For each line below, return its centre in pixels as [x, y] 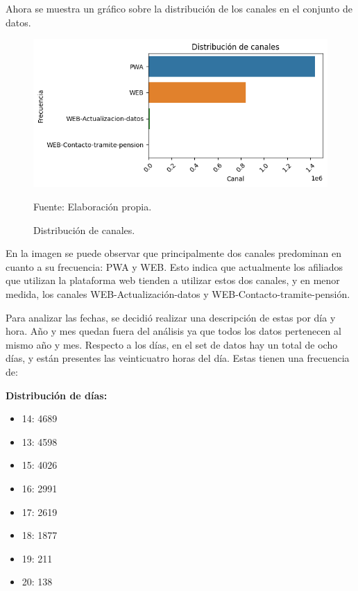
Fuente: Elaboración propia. [93, 207]
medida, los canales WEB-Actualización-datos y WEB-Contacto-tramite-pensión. [178, 294]
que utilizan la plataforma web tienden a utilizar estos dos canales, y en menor [173, 280]
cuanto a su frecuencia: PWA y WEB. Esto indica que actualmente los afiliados [174, 266]
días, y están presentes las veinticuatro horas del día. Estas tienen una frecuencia [178, 358]
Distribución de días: [57, 395]
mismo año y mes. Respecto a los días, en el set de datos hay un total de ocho [172, 344]
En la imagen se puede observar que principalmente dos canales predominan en [174, 253]
